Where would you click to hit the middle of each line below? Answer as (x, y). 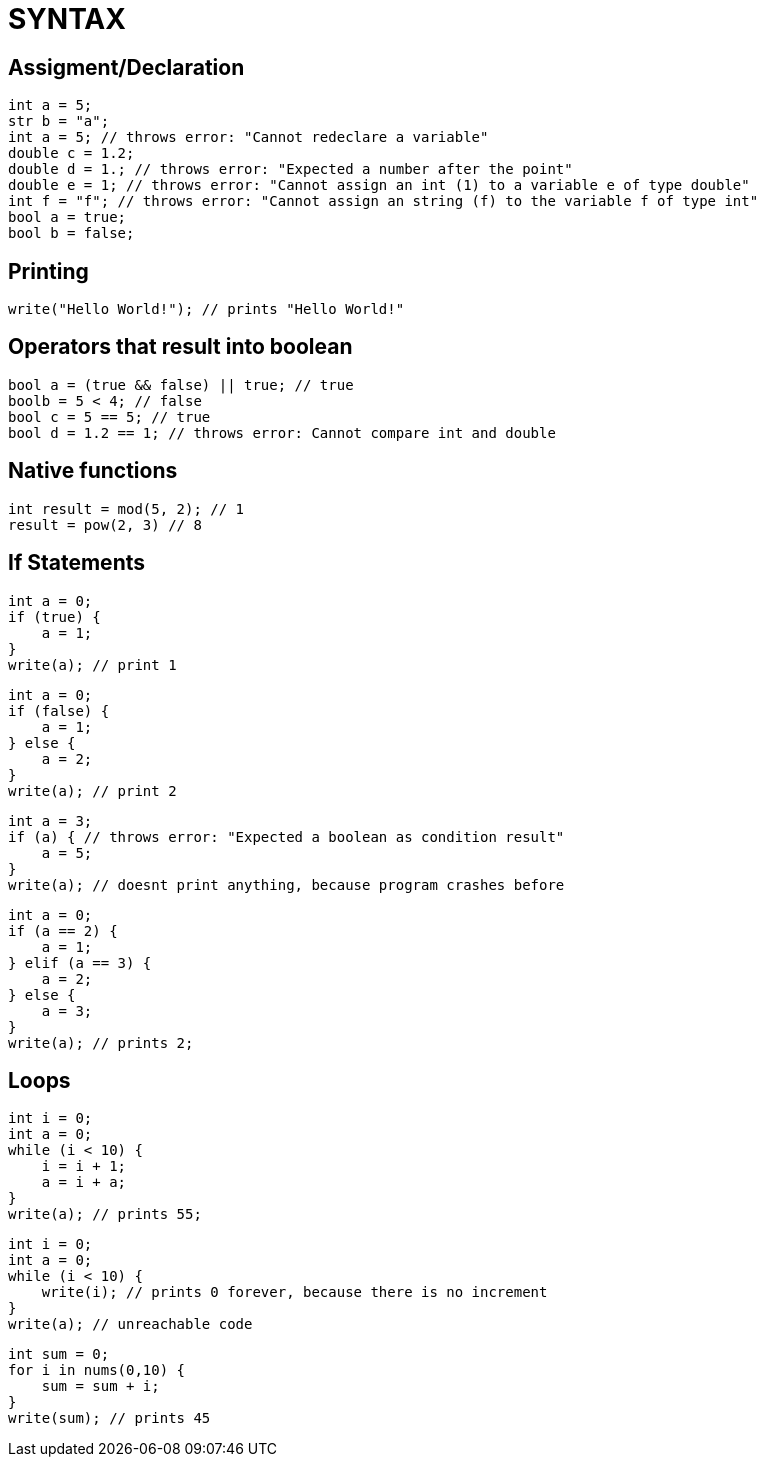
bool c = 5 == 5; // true (109, 416)
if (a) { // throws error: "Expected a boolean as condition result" (286, 836)
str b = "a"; (59, 121)
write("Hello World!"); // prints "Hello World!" (206, 309)
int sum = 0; (59, 1354)
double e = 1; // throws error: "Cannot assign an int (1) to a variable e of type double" (379, 185)
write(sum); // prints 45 (109, 1418)
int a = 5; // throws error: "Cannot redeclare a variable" (248, 137)
